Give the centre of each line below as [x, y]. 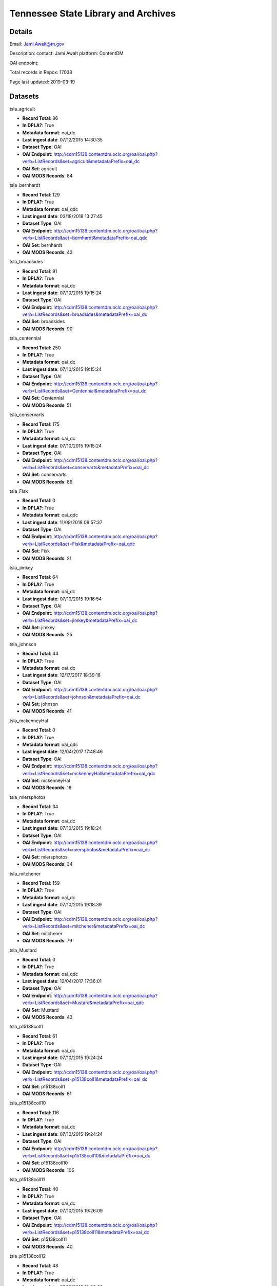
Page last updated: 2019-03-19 [42, 82]
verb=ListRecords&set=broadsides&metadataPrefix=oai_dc [85, 314]
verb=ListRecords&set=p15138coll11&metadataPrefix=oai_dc [86, 1232]
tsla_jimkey [21, 567]
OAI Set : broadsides [44, 321]
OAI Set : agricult [40, 168]
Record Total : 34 [40, 807]
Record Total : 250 [42, 348]
